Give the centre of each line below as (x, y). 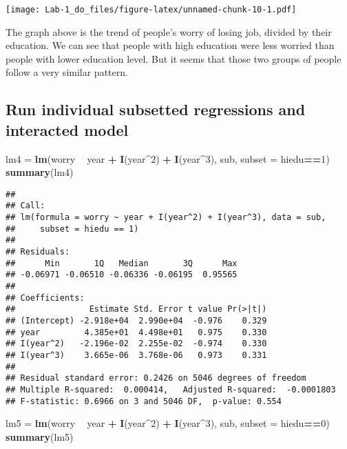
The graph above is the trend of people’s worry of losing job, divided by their (169, 31)
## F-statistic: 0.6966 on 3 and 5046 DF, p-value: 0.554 (144, 401)
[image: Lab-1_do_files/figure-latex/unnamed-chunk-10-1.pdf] (151, 10)
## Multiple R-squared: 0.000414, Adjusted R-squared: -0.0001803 (171, 389)
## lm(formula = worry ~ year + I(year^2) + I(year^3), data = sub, (166, 218)
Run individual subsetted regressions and (156, 109)
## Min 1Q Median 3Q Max (122, 263)
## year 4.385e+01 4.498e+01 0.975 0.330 (136, 332)
